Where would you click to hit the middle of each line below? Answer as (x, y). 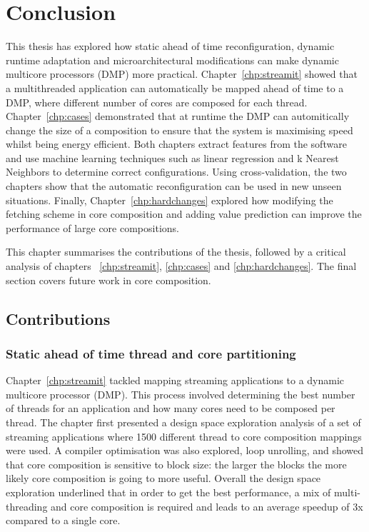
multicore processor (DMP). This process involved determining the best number (181, 394)
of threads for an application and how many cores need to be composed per (171, 408)
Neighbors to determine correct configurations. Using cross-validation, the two (176, 172)
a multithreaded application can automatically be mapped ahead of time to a (175, 87)
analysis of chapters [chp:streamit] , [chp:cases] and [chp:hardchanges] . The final (181, 266)
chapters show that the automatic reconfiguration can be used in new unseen (174, 186)
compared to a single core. (63, 520)
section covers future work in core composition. (108, 280)
